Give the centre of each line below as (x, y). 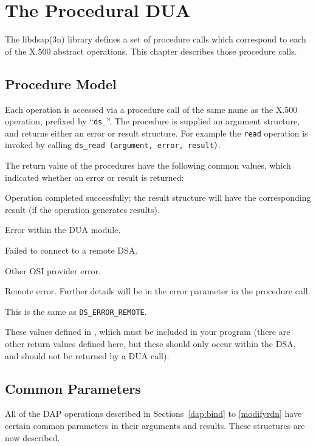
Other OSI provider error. (53, 270)
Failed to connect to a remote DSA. (71, 250)
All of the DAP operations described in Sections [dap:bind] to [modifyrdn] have (153, 414)
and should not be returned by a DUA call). (87, 355)
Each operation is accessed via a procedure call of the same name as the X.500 (151, 109)
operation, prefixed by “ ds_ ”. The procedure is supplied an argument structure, (153, 121)
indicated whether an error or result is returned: (94, 177)
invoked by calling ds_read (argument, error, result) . (113, 145)
